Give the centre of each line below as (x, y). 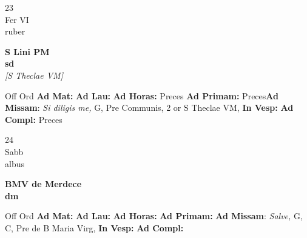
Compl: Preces (34, 119)
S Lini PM (27, 51)
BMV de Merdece (43, 184)
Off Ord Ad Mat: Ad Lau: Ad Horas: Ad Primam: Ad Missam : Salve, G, (154, 216)
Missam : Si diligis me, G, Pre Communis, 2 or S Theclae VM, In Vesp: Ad (149, 107)
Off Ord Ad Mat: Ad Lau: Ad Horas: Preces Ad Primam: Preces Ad (142, 95)
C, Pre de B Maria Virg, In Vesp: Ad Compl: (94, 227)
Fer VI (17, 19)
